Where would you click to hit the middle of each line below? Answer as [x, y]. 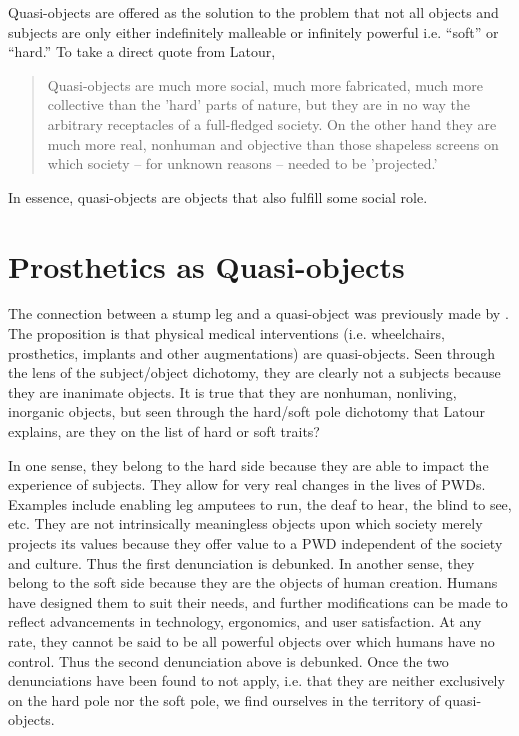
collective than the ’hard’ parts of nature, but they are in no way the [258, 104]
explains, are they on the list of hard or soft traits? [164, 431]
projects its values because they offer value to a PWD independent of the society [255, 543]
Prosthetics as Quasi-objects [206, 265]
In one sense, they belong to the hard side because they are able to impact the [248, 464]
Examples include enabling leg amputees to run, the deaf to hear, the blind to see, [260, 503]
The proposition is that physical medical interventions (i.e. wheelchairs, [226, 333]
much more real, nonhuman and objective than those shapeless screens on [273, 143]
